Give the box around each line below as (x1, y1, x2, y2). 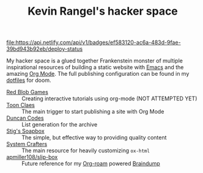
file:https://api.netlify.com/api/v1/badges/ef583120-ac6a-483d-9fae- (6, 39, 182, 46)
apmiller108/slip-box (6, 153, 58, 161)
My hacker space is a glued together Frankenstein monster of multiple (6, 57, 183, 65)
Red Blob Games (6, 89, 49, 96)
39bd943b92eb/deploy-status (6, 45, 83, 53)
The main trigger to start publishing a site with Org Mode (21, 108, 164, 116)
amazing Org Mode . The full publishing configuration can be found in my (6, 70, 190, 78)
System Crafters (6, 141, 48, 148)
